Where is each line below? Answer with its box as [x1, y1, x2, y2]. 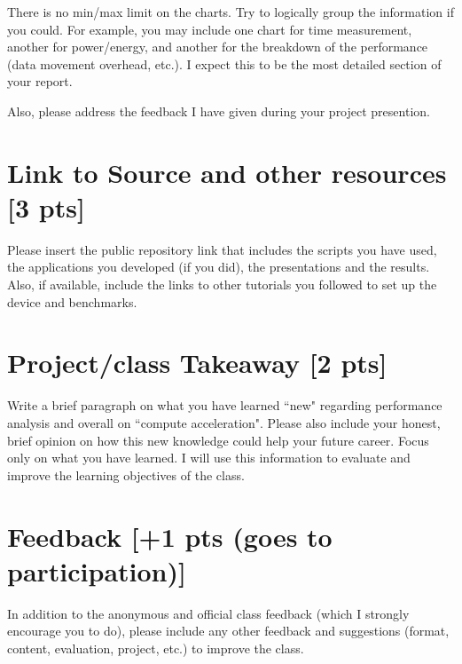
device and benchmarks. [7, 292, 137, 311]
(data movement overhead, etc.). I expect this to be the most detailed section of [7, 54, 442, 73]
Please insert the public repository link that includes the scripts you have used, [7, 240, 437, 258]
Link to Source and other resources [7, 154, 447, 190]
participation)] [7, 552, 186, 589]
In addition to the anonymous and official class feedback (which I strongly [7, 604, 410, 622]
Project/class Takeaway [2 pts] [7, 344, 388, 381]
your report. [7, 72, 73, 91]
